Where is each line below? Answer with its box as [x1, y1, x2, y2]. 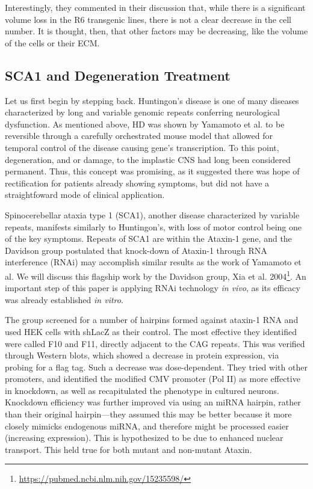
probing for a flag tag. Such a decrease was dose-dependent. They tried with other [5, 360, 308, 373]
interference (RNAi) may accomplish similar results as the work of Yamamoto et [5, 256, 302, 268]
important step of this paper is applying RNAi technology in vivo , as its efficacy [5, 281, 300, 294]
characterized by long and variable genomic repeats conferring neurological [5, 106, 280, 118]
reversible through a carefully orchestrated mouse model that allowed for [5, 129, 273, 142]
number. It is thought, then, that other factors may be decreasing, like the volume [5, 25, 308, 37]
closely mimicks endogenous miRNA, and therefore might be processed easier [5, 419, 289, 432]
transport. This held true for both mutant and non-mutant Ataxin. [5, 443, 252, 455]
